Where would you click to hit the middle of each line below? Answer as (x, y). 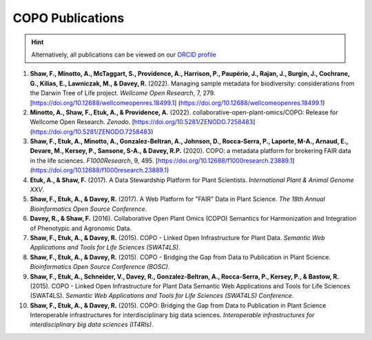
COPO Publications (69, 18)
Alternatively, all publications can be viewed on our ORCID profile (124, 54)
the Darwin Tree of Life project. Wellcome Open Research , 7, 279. (123, 93)
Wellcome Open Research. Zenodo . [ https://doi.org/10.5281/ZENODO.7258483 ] (143, 122)
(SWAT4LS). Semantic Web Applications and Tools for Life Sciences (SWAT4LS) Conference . (162, 296)
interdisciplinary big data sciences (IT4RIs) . (92, 325)
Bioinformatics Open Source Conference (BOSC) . (100, 267)
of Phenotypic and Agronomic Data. (81, 228)
